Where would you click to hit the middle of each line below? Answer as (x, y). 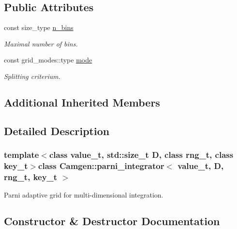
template (22, 155)
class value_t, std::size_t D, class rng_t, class (141, 155)
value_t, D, (201, 165)
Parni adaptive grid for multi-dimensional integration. (84, 195)
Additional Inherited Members (82, 102)
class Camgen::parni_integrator (101, 165)
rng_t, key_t (31, 176)
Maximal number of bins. (41, 43)
